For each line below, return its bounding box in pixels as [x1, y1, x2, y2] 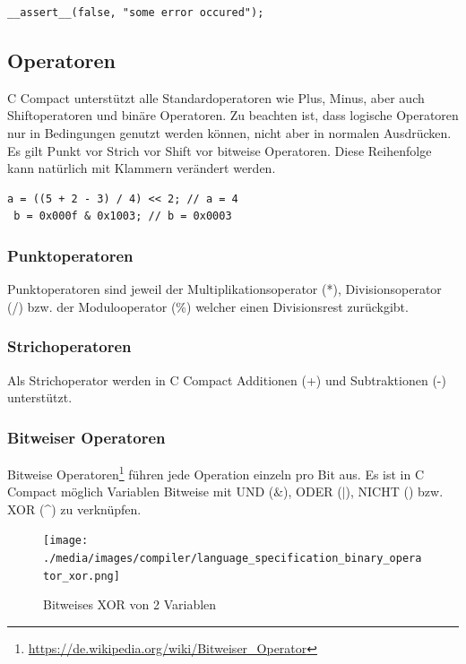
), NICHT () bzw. [345, 482, 444, 501]
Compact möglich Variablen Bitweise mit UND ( [7, 482, 274, 501]
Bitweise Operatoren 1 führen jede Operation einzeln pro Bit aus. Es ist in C [7, 461, 425, 483]
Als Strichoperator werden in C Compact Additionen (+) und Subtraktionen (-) [7, 370, 446, 389]
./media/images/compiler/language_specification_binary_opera [43, 552, 422, 565]
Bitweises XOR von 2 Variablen [43, 595, 217, 614]
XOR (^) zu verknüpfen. [7, 499, 142, 518]
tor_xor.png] [43, 569, 120, 582]
